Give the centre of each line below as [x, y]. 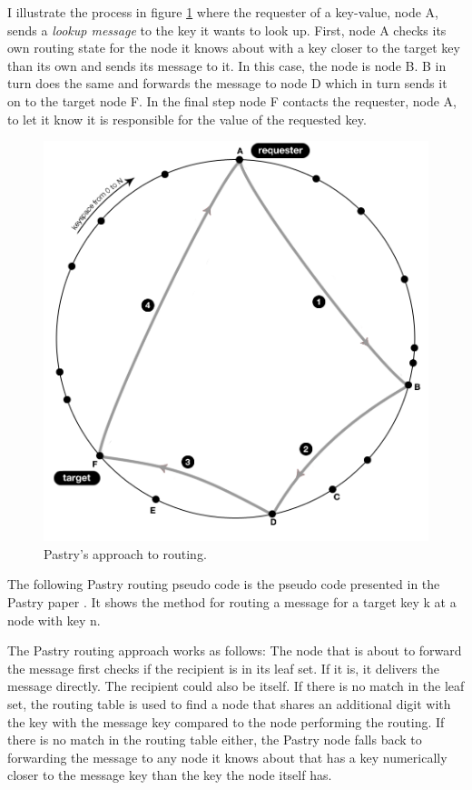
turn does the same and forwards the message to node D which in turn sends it [227, 83]
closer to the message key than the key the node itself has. [170, 775]
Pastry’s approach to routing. [125, 553]
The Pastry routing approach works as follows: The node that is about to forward [235, 650]
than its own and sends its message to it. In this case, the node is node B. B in [227, 65]
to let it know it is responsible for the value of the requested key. [187, 119]
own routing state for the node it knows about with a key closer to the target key [234, 48]
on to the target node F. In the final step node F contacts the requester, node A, [232, 100]
